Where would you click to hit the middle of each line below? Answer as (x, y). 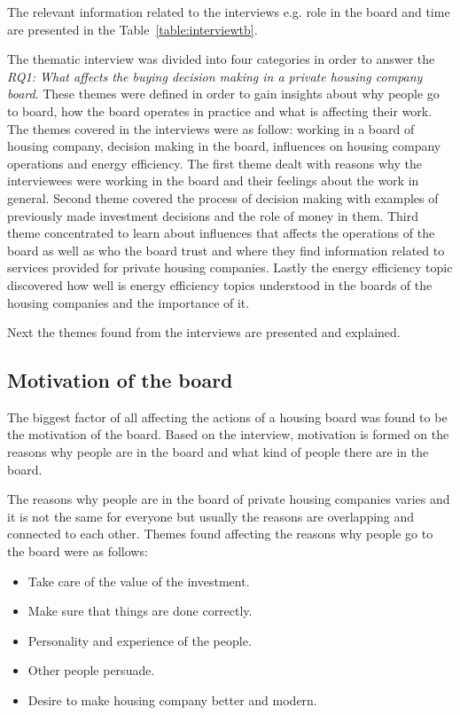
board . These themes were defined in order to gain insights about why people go (223, 94)
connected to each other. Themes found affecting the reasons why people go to (220, 534)
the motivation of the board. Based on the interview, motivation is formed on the (228, 434)
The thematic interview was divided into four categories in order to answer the (221, 59)
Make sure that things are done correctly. (140, 611)
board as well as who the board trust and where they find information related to (226, 250)
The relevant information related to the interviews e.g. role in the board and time (229, 12)
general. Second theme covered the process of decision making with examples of (223, 197)
